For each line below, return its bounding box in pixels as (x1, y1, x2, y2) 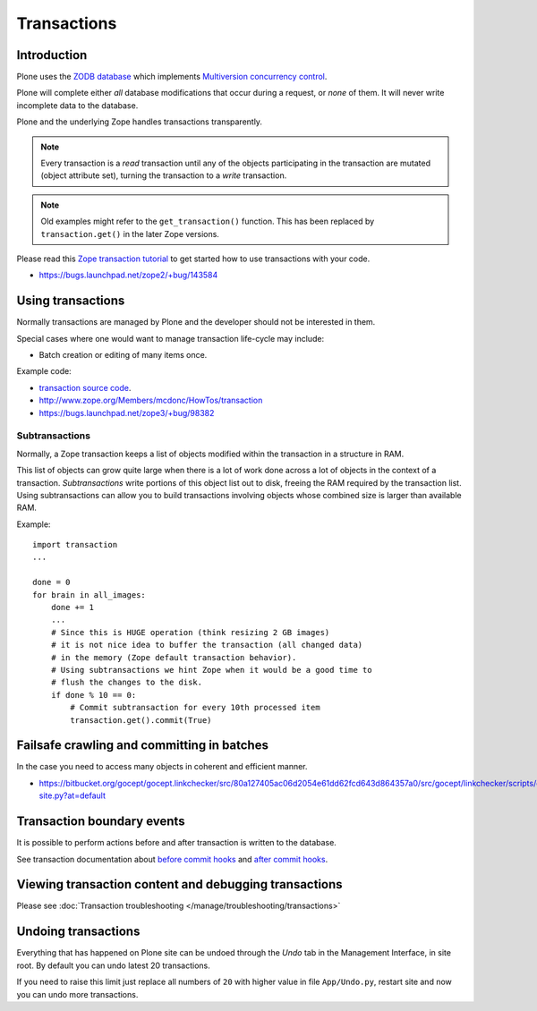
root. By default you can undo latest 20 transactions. (16, 960, 210, 971)
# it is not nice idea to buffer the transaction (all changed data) (50, 640, 363, 650)
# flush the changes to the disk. (50, 677, 203, 688)
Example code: (16, 366, 72, 377)
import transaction (32, 539, 118, 550)
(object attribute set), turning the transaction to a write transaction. (40, 170, 287, 181)
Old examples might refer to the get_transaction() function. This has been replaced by (40, 216, 375, 227)
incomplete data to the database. (16, 99, 139, 111)
